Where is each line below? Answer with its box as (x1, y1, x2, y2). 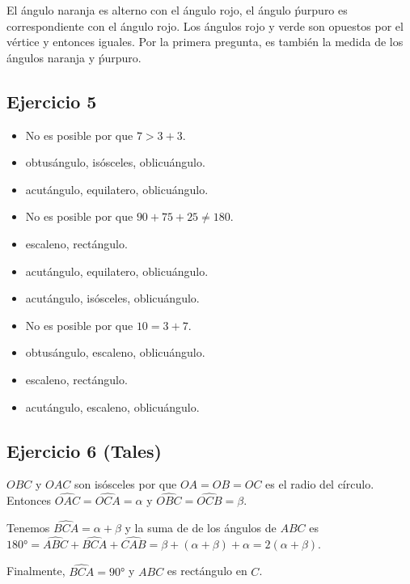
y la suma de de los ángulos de (125, 518, 277, 535)
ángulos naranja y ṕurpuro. (6, 49, 142, 66)
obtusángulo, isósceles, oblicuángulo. (25, 154, 205, 171)
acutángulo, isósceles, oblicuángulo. (25, 290, 200, 307)
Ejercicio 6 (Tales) (6, 438, 162, 463)
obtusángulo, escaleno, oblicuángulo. (25, 344, 205, 361)
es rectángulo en (167, 562, 247, 579)
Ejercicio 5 (6, 88, 97, 113)
